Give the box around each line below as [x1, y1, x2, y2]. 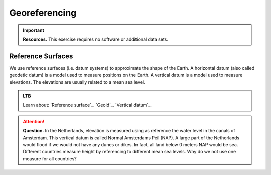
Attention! [23, 118, 45, 124]
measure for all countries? [23, 155, 77, 162]
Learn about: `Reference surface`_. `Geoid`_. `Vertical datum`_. [23, 102, 152, 108]
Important [23, 27, 45, 33]
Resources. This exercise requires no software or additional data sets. [23, 36, 168, 42]
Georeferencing [9, 7, 77, 18]
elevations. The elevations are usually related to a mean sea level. [9, 79, 145, 85]
